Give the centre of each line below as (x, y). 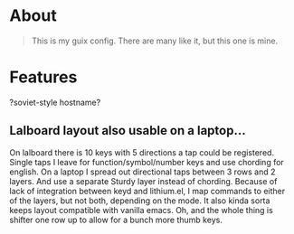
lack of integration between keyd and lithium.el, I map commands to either (147, 191)
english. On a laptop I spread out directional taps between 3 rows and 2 (142, 172)
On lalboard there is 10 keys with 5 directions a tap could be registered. (142, 152)
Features (43, 77)
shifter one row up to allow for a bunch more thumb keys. (116, 220)
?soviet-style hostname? (55, 102)
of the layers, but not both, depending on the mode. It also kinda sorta (140, 201)
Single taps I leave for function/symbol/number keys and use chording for (147, 162)
